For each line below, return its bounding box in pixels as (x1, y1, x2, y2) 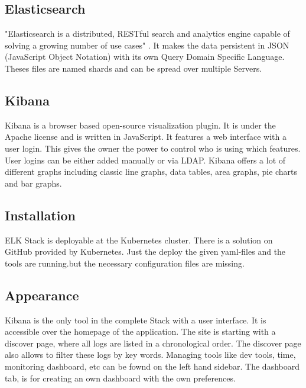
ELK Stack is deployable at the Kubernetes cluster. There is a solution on (5, 233, 273, 246)
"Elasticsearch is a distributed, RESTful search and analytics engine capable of (5, 27, 290, 40)
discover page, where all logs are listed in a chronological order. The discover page (5, 336, 301, 349)
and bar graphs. (5, 177, 62, 189)
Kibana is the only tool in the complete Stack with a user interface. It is (5, 313, 266, 326)
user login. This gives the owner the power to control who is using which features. (5, 142, 301, 154)
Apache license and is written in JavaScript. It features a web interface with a (5, 130, 287, 143)
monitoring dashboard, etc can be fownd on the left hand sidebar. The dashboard (5, 360, 300, 372)
